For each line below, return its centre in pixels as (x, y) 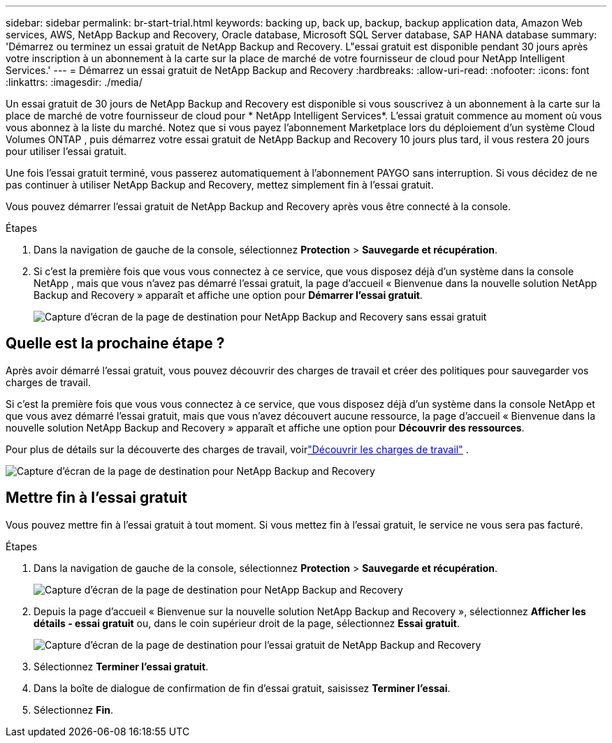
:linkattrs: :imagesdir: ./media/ (74, 82)
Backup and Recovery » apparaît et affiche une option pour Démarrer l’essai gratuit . (228, 295)
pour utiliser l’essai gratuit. (66, 151)
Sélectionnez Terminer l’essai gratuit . (121, 666)
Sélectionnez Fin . (74, 709)
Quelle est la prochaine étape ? (115, 344)
